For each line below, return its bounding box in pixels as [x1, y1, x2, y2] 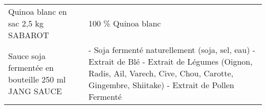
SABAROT [8, 29, 49, 41]
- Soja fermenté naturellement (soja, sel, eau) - [88, 44, 256, 56]
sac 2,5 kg [8, 17, 43, 29]
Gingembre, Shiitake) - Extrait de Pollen [88, 79, 234, 91]
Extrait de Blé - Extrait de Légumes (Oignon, [88, 56, 253, 67]
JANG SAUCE [8, 85, 62, 97]
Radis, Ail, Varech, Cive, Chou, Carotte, [88, 67, 234, 79]
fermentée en [8, 61, 54, 73]
